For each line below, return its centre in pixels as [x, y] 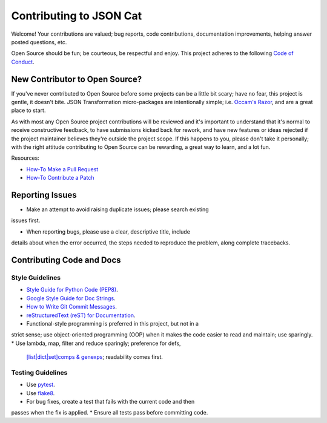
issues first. [26, 220]
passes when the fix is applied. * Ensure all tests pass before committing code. [110, 413]
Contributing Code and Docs [66, 260]
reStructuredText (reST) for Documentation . [81, 315]
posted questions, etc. [39, 42]
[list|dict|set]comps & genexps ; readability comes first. [95, 357]
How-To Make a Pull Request [62, 169]
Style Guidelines [36, 277]
